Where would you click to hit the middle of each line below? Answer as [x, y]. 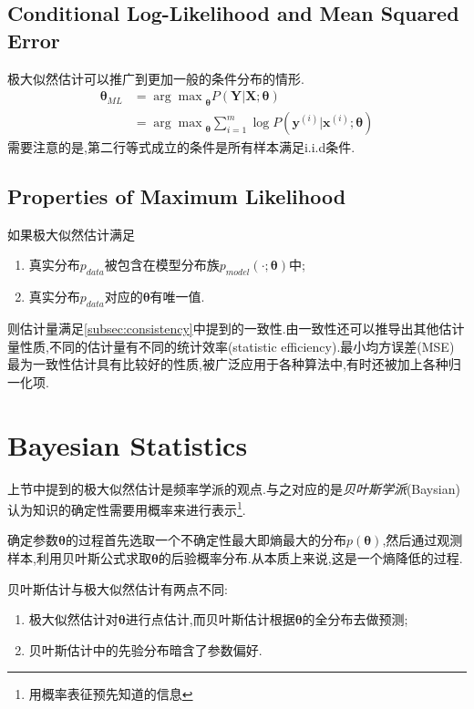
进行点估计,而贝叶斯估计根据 [210, 619]
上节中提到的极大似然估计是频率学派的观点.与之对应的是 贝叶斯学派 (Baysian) [234, 488]
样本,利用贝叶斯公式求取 [79, 557]
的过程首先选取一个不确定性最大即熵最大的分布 [206, 540]
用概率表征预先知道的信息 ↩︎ [111, 694]
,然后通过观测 [422, 540]
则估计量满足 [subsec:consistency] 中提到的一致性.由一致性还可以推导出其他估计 [236, 329]
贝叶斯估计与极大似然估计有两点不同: [118, 588]
